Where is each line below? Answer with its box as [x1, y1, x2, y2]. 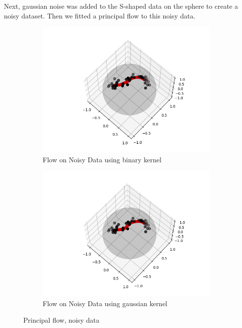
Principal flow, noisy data [23, 314, 99, 325]
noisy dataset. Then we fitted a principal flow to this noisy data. [4, 10, 195, 20]
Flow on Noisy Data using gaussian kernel [43, 298, 168, 308]
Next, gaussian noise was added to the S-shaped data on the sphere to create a [4, 1, 238, 11]
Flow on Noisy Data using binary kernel [43, 154, 161, 164]
